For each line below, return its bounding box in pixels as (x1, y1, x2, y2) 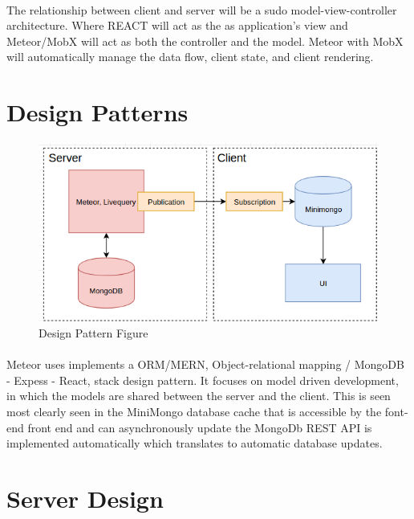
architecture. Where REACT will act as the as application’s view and (6, 17, 348, 34)
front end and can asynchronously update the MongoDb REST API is (27, 419, 372, 435)
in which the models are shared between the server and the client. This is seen (6, 387, 391, 404)
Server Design (6, 481, 164, 514)
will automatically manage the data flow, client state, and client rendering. (6, 48, 374, 65)
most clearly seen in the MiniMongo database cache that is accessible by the (6, 403, 382, 419)
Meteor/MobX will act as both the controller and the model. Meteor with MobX (6, 32, 404, 49)
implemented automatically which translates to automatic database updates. (6, 435, 383, 452)
